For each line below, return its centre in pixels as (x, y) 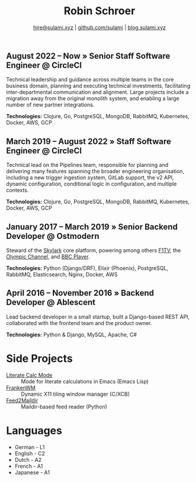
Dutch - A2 (28, 459)
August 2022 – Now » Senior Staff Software (88, 56)
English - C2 (30, 453)
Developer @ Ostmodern (53, 236)
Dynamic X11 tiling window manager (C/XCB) (75, 394)
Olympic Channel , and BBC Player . (48, 256)
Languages (34, 431)
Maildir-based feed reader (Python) (64, 407)
